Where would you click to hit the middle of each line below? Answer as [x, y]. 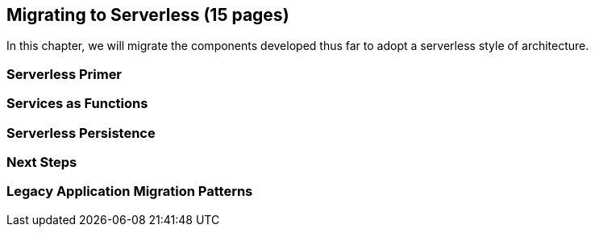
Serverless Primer [64, 74]
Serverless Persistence [81, 133]
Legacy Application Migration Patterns [130, 191]
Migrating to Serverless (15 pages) [148, 15]
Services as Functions [77, 104]
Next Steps [42, 162]
